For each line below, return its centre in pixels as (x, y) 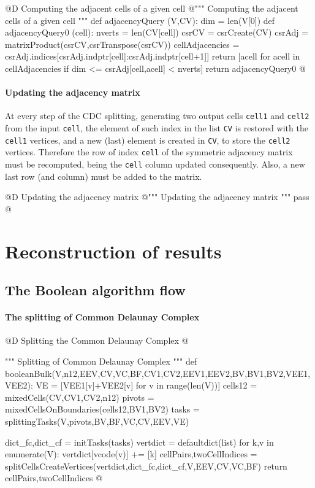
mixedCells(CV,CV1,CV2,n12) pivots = (80, 397)
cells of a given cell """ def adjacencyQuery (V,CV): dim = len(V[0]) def (140, 20)
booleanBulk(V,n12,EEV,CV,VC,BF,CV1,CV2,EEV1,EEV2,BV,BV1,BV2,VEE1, (158, 373)
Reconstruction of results (113, 251)
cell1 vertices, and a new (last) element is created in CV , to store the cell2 (148, 140)
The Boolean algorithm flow (95, 290)
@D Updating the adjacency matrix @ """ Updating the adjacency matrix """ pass (157, 197)
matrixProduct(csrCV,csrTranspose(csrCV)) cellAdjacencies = (122, 44)
